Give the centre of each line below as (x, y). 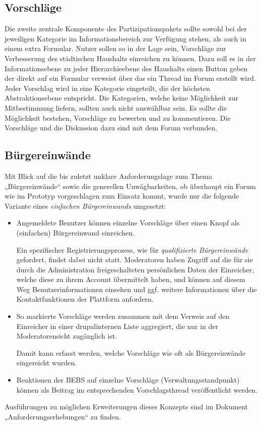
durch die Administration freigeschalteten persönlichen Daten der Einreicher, (135, 269)
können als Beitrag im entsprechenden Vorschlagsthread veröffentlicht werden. (137, 389)
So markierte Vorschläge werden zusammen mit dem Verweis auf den (123, 316)
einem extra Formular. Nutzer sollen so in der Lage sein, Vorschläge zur (115, 48)
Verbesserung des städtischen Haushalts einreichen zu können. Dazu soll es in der (130, 58)
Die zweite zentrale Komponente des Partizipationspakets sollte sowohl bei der (126, 29)
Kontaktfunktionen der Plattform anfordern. (85, 299)
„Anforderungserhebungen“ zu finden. (63, 416)
